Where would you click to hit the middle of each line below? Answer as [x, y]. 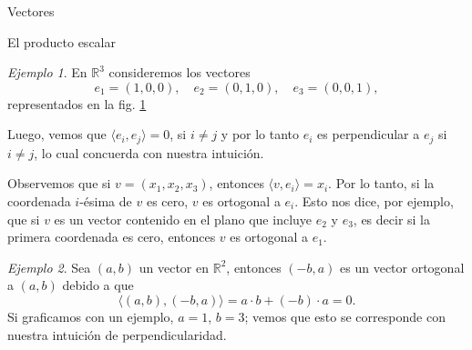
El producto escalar [62, 41]
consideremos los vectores [180, 72]
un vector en [174, 267]
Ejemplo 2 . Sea [49, 267]
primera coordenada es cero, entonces [112, 237]
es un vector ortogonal [402, 267]
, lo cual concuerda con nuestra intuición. [149, 152]
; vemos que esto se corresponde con [345, 316]
